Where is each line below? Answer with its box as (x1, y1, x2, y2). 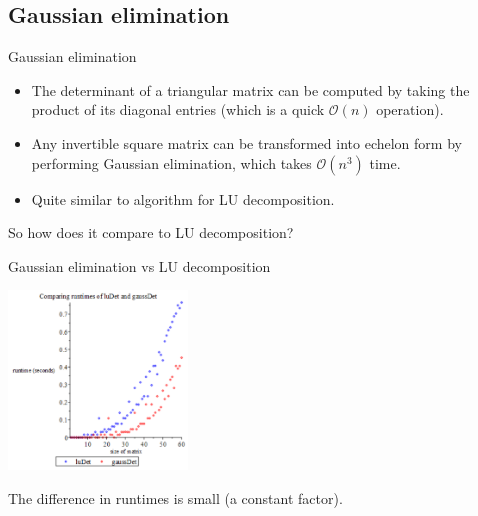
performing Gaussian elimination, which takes (31, 152, 312, 173)
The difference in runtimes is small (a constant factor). (8, 487, 343, 508)
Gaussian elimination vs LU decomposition (8, 255, 271, 276)
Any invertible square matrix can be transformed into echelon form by (31, 132, 462, 153)
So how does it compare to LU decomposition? (8, 222, 294, 243)
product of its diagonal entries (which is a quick (31, 99, 325, 120)
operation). (376, 99, 444, 120)
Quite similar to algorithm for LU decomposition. (31, 188, 335, 209)
